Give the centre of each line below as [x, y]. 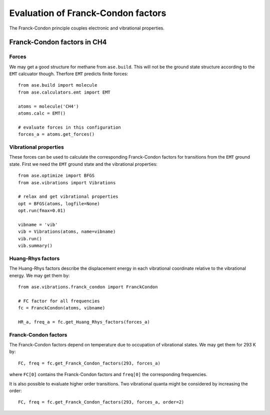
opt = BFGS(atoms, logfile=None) [59, 203]
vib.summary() [35, 246]
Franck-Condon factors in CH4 [58, 42]
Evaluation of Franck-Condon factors [88, 13]
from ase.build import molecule [58, 85]
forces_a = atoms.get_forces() [56, 134]
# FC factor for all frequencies [59, 301]
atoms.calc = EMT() [42, 113]
